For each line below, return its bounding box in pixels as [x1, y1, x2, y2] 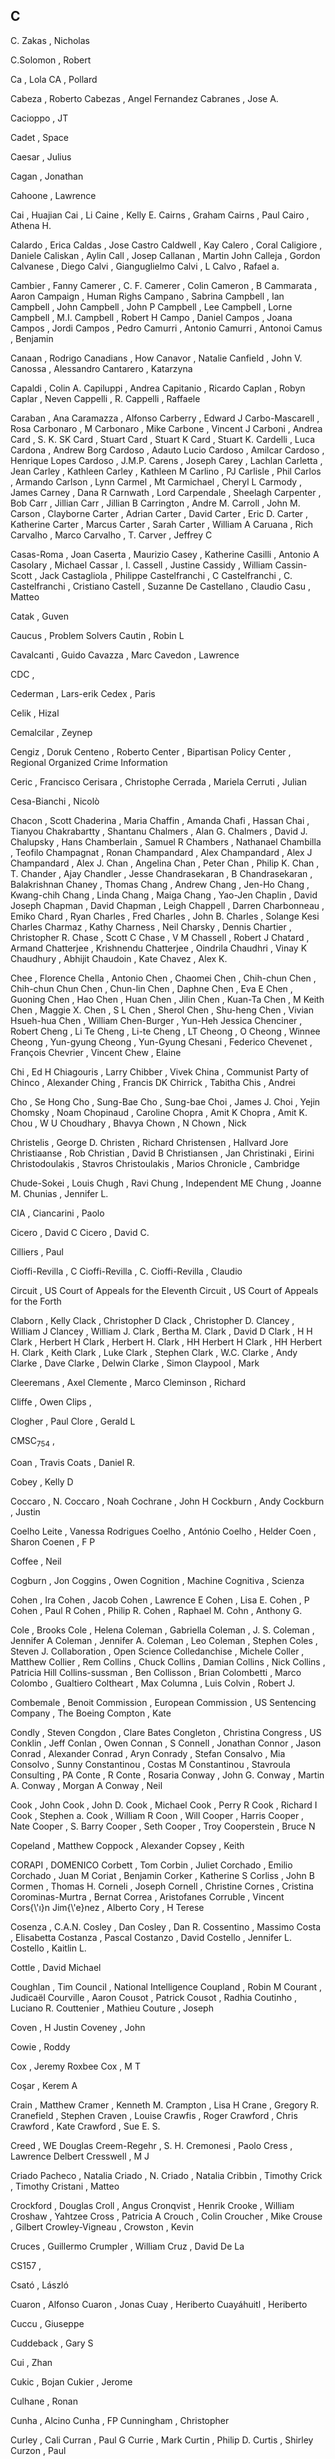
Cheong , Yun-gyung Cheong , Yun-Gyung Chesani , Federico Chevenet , [10, 1035, 313, 1048]
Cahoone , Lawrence [10, 189, 97, 201]
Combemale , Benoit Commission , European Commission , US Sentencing [10, 1696, 317, 1708]
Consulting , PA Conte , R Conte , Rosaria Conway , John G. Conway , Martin [10, 1769, 325, 1781]
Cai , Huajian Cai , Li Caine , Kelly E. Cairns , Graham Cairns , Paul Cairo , [10, 209, 310, 221]
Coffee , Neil [10, 1555, 62, 1567]
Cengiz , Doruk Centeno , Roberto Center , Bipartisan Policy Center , [10, 745, 292, 758]
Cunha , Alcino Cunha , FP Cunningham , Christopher [10, 2414, 230, 2426]
